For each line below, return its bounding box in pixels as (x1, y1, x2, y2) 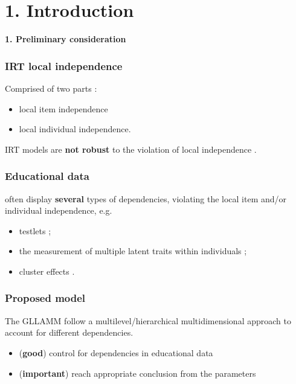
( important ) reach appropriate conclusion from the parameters (19, 366, 256, 379)
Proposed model (5, 290, 86, 306)
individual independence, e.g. (5, 204, 112, 217)
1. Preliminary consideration (5, 33, 126, 45)
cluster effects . (19, 264, 75, 277)
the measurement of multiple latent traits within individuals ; (19, 245, 247, 257)
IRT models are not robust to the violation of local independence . (5, 142, 257, 155)
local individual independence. (19, 123, 131, 135)
